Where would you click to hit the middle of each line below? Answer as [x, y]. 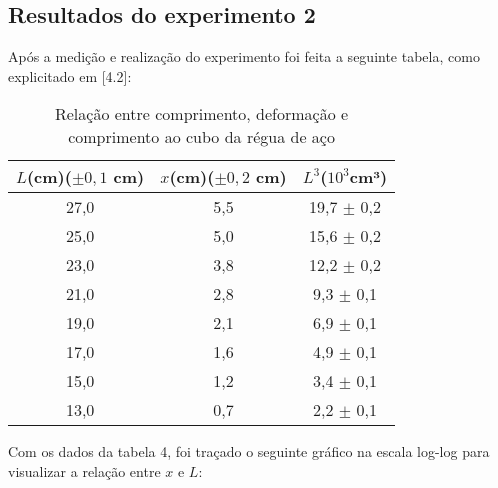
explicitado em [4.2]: [70, 75]
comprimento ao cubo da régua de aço [201, 137]
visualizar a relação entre [84, 470]
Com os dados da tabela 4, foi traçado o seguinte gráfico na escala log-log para [249, 451]
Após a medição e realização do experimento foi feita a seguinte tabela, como [244, 56]
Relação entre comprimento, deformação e [201, 114]
